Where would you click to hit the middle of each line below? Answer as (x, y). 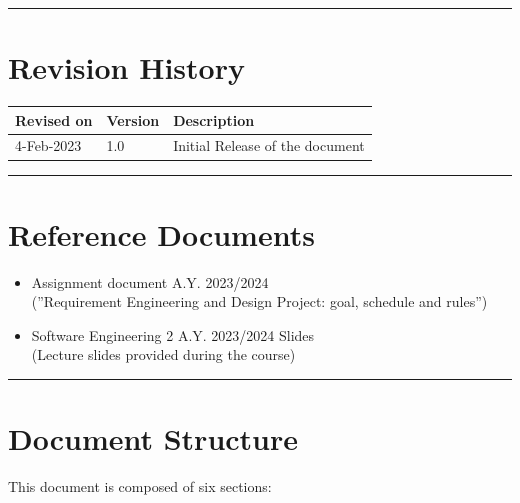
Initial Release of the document (269, 145)
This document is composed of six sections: (140, 486)
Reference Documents (161, 233)
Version (133, 119)
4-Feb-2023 (48, 145)
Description (214, 119)
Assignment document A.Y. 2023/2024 (150, 281)
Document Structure (153, 438)
